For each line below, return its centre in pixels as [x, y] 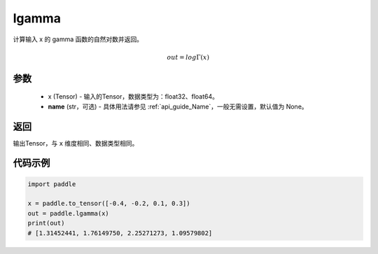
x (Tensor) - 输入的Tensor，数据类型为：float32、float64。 [133, 97]
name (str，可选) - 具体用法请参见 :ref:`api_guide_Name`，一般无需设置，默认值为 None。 [178, 106]
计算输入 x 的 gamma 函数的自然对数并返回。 [78, 39]
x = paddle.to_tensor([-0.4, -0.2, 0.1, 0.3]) [109, 204]
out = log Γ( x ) [188, 57]
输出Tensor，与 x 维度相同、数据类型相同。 [76, 143]
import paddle [52, 184]
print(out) [46, 223]
